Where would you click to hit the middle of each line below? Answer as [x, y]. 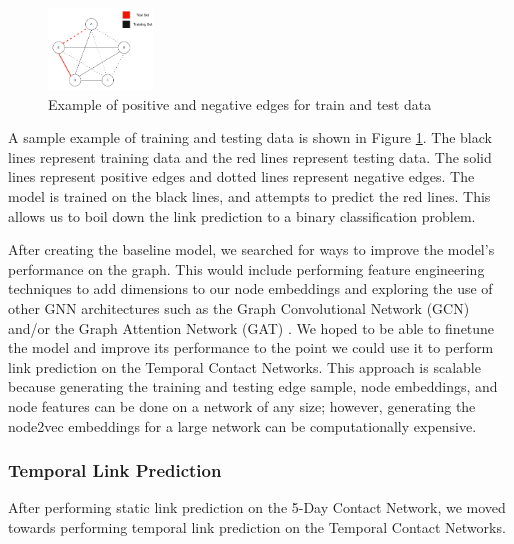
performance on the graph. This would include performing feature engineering [246, 268]
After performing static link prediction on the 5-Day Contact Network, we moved [257, 507]
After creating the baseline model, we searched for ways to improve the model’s [251, 249]
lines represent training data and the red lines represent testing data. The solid [250, 156]
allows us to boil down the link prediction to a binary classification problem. [242, 215]
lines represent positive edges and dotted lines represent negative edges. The [241, 176]
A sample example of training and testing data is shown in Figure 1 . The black [250, 137]
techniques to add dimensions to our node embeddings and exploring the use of [250, 288]
